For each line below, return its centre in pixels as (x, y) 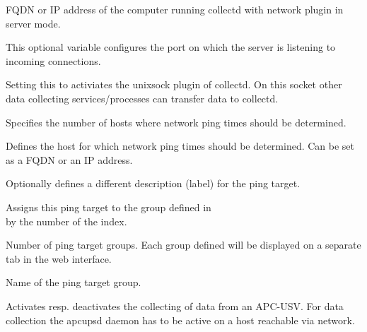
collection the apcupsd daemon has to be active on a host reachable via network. (180, 320)
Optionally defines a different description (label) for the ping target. (153, 183)
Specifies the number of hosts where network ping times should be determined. (176, 122)
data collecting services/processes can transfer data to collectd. (142, 98)
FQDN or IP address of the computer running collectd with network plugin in (175, 9)
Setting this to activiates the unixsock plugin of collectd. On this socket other (174, 84)
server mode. (33, 23)
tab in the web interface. (59, 258)
